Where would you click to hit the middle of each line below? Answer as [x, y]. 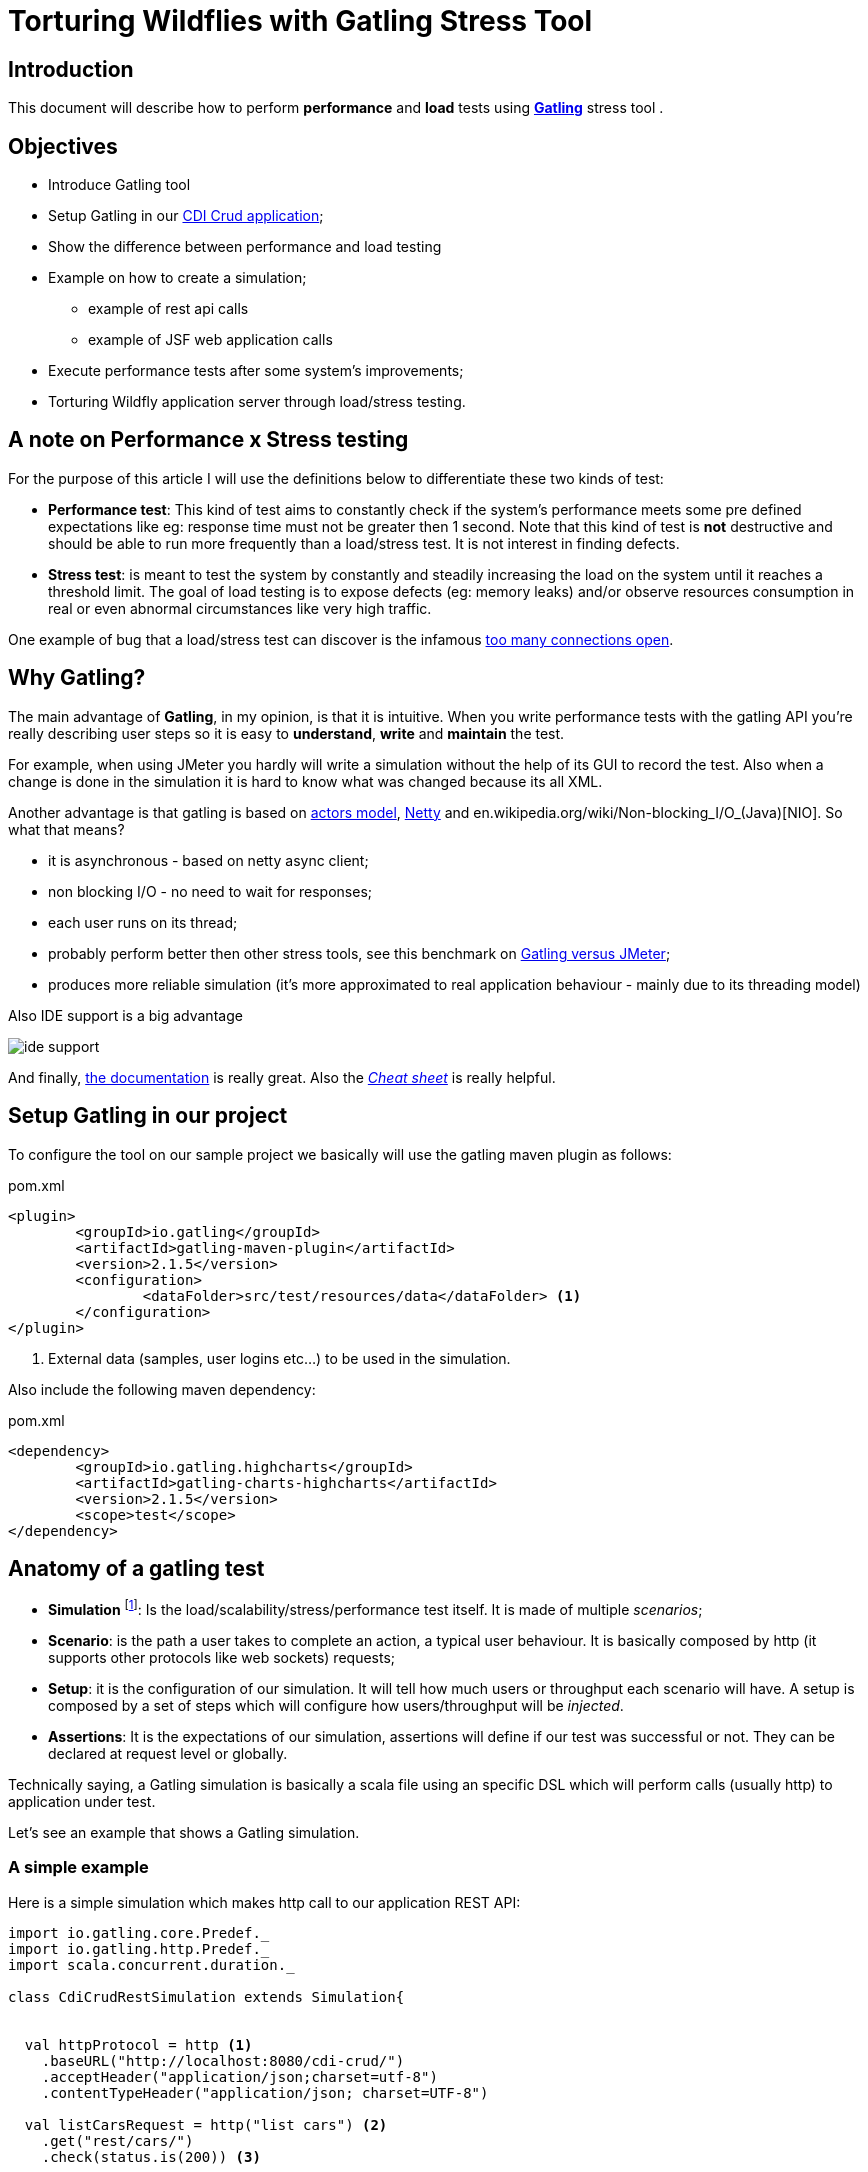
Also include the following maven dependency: [162, 1389]
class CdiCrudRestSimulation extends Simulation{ [206, 1996]
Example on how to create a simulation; [177, 278]
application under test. [82, 1802]
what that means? [66, 829]
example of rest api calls [168, 309]
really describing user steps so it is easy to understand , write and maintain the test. [286, 733]
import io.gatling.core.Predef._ [139, 1932]
